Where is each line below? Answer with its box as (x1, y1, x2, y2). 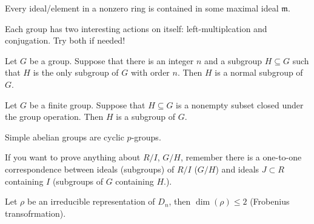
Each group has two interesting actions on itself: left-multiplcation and (5, 22, 267, 35)
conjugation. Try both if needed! (5, 34, 125, 47)
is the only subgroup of (33, 66, 119, 79)
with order (130, 66, 170, 79)
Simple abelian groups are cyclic (5, 130, 124, 143)
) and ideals (215, 162, 259, 175)
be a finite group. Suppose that (29, 98, 145, 111)
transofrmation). (5, 206, 66, 219)
